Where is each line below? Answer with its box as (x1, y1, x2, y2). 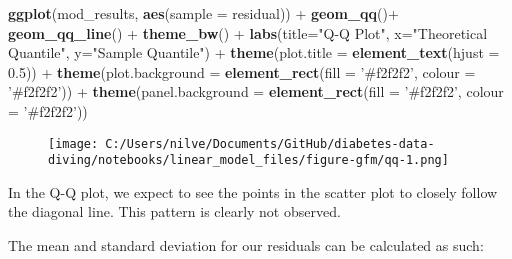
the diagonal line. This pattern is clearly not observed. (8, 201, 341, 222)
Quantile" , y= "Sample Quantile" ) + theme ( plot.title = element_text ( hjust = (8, 42, 500, 63)
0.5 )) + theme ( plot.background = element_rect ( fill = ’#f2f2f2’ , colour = (8, 61, 476, 82)
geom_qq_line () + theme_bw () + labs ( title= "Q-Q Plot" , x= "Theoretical (8, 22, 488, 43)
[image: (48, 136, 99, 151)
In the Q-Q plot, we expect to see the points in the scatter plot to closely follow (8, 181, 498, 202)
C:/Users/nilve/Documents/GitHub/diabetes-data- (105, 136, 435, 151)
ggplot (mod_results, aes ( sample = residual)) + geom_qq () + (8, 3, 399, 23)
